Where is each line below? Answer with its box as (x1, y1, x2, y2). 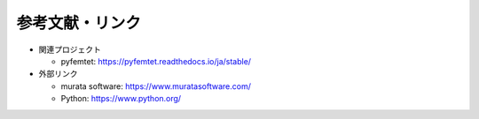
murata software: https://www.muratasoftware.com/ (60, 80, 252, 92)
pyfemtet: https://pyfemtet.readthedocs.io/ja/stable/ (60, 56, 252, 66)
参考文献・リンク (16, 13, 142, 33)
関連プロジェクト (38, 44, 101, 55)
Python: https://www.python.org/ (60, 93, 182, 104)
